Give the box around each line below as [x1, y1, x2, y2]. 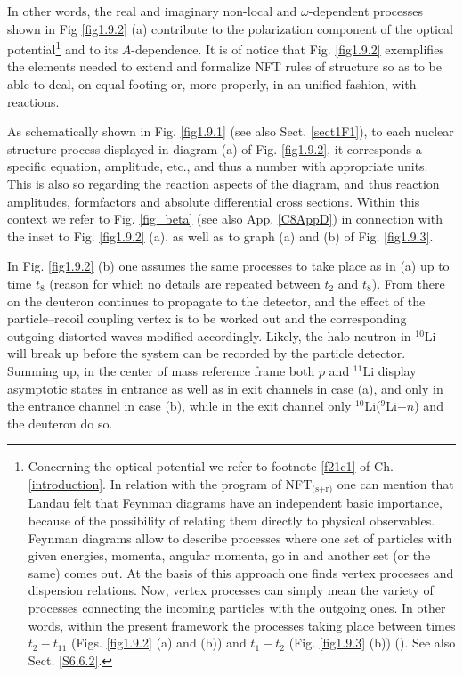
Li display [362, 361, 417, 379]
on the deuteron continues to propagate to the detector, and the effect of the [7, 291, 426, 310]
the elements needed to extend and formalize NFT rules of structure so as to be [7, 57, 442, 76]
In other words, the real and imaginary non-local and [7, 2, 297, 20]
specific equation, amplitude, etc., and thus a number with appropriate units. [7, 157, 428, 175]
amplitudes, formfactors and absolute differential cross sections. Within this [7, 191, 420, 210]
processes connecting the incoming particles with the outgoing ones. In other [28, 598, 446, 616]
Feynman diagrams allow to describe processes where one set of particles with [28, 528, 452, 547]
